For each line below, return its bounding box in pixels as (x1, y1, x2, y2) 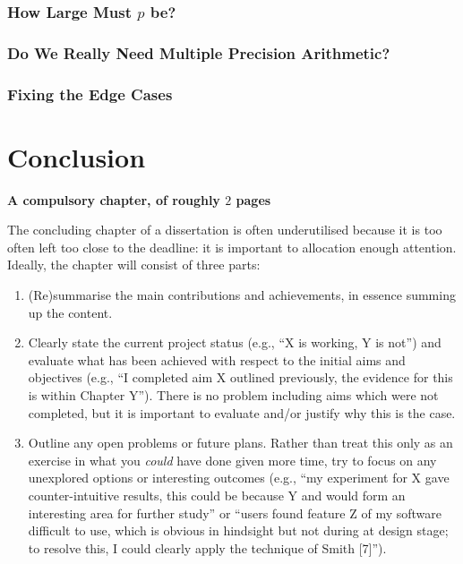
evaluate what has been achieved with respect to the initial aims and (28, 350, 406, 369)
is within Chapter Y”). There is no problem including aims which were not (28, 386, 439, 404)
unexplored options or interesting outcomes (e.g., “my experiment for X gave (28, 468, 450, 487)
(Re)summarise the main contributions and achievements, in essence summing (28, 286, 456, 304)
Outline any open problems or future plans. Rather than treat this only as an (28, 433, 453, 452)
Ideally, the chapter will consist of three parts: (7, 255, 261, 274)
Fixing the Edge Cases (7, 82, 173, 105)
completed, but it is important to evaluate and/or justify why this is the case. (28, 403, 456, 422)
